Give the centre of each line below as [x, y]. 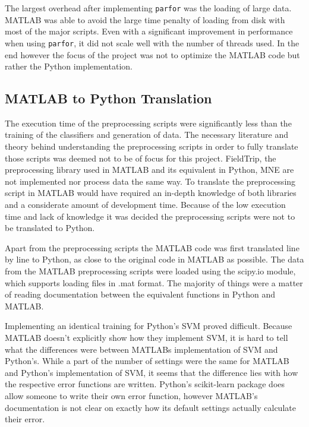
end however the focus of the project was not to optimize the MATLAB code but [152, 54]
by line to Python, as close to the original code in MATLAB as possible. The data [154, 259]
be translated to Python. [50, 228]
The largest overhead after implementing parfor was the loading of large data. [148, 8]
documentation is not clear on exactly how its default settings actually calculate [150, 407]
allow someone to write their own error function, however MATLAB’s [131, 395]
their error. [25, 419]
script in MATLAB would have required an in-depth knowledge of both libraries [151, 193]
